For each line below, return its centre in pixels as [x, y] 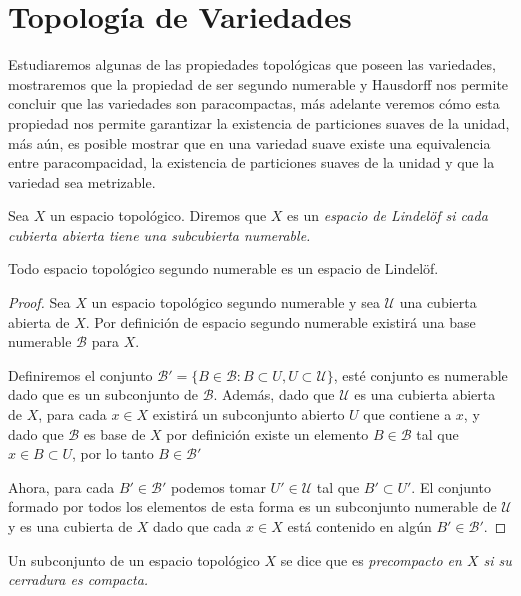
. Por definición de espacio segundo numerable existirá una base [280, 321]
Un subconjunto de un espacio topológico [134, 559]
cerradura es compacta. [78, 579]
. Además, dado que [274, 394]
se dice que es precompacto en [371, 559]
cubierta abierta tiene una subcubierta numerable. [159, 234]
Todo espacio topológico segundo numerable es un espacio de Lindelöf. [223, 268]
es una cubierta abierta [425, 394]
